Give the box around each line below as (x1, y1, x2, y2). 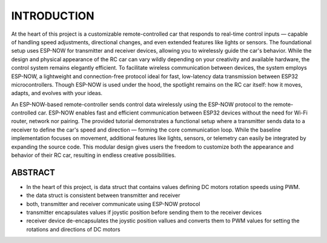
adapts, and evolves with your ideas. (11, 90, 103, 97)
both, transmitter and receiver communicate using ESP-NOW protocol (26, 200, 200, 207)
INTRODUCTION (11, 9, 94, 22)
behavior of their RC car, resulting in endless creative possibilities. (11, 151, 176, 159)
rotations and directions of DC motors (26, 225, 121, 233)
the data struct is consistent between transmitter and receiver (26, 191, 180, 199)
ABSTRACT (11, 167, 56, 178)
